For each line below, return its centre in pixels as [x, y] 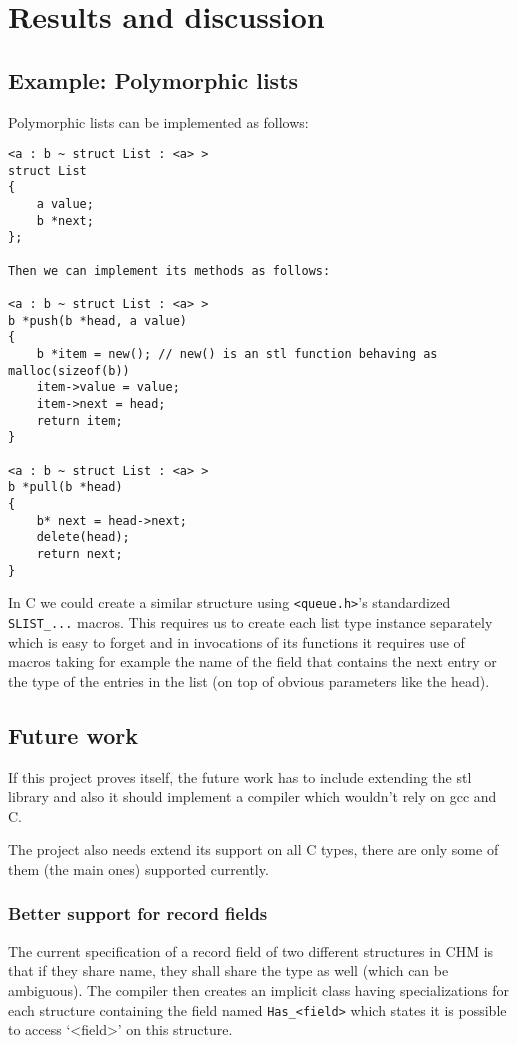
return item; [79, 420]
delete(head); [83, 537]
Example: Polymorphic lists [153, 79]
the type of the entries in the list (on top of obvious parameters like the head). [249, 680]
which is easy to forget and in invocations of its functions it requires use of [236, 641]
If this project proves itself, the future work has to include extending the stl [240, 776]
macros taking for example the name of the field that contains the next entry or [252, 661]
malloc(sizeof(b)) [69, 370]
